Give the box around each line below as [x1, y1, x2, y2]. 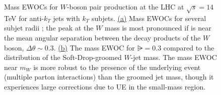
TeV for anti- [4, 12, 44, 23]
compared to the [163, 42, 214, 52]
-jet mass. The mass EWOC [130, 52, 217, 62]
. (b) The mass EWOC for [53, 42, 135, 52]
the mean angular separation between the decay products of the [4, 32, 201, 42]
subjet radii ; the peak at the [4, 22, 94, 33]
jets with [53, 12, 80, 23]
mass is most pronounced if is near [105, 22, 211, 33]
